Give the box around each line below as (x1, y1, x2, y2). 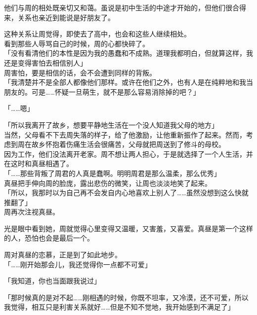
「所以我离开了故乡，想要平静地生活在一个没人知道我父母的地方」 (4, 119, 218, 130)
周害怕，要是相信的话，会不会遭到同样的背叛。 (4, 67, 156, 77)
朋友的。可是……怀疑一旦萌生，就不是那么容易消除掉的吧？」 (4, 86, 200, 97)
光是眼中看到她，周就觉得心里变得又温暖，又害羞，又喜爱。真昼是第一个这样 (4, 223, 253, 233)
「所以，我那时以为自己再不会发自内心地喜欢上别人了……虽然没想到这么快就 (4, 187, 249, 198)
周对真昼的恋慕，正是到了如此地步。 (4, 249, 122, 260)
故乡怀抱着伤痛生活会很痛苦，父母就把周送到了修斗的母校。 (31, 139, 225, 149)
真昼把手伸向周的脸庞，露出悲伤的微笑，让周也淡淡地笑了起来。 (4, 177, 212, 188)
